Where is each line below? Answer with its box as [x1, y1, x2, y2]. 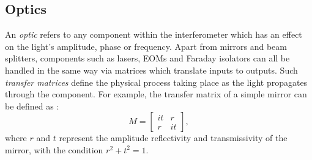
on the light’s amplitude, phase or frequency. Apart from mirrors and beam [5, 40, 287, 52]
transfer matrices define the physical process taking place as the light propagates [5, 75, 308, 88]
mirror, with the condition [5, 143, 103, 156]
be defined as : [5, 99, 59, 112]
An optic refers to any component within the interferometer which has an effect [5, 28, 302, 41]
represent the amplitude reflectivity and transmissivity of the [59, 131, 288, 144]
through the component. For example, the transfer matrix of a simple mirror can [5, 88, 307, 100]
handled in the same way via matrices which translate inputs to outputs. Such [5, 63, 298, 76]
